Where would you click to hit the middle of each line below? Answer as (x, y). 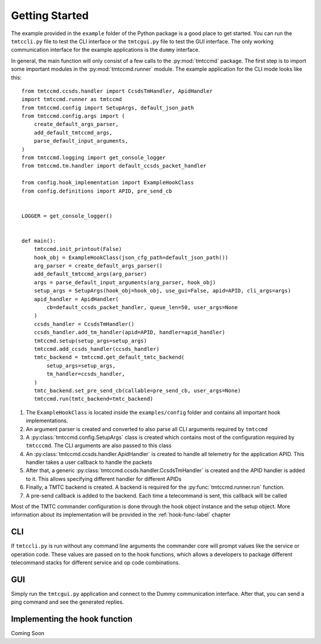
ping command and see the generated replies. (67, 602)
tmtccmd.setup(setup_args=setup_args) (90, 341)
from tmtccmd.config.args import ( (73, 116)
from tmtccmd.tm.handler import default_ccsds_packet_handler (114, 166)
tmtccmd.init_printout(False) (78, 249)
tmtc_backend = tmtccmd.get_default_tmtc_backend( (109, 357)
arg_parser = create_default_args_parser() (98, 266)
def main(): (39, 241)
